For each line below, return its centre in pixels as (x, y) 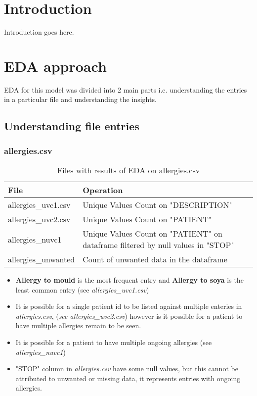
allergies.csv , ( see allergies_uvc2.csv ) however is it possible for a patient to (129, 316)
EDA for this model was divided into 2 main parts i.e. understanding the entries (126, 89)
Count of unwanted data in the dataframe (155, 259)
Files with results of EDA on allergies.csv (128, 170)
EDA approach (55, 66)
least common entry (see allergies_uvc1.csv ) (82, 289)
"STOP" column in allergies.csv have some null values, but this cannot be (127, 369)
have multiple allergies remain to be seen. (78, 325)
